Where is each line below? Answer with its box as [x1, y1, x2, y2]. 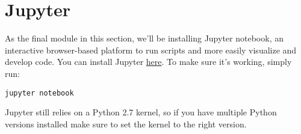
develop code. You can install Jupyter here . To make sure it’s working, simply [5, 55, 292, 68]
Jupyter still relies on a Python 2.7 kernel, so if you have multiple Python [5, 106, 277, 118]
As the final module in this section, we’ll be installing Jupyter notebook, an [5, 32, 284, 44]
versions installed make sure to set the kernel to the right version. [5, 117, 247, 130]
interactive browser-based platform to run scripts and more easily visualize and [5, 43, 297, 56]
